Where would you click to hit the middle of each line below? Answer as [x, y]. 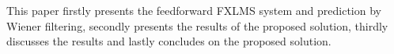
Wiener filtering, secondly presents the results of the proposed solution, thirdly [197, 25]
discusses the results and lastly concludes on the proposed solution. [169, 41]
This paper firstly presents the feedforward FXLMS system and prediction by [194, 10]
